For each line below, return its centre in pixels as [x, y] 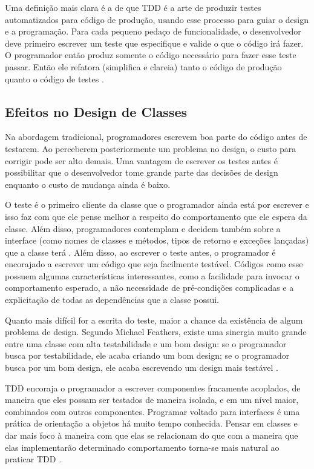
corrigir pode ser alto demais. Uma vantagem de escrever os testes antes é [141, 160]
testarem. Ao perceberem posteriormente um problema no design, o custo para [151, 148]
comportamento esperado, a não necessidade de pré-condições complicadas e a [149, 288]
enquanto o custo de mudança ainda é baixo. [88, 184]
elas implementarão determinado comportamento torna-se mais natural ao [142, 447]
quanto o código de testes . [54, 78]
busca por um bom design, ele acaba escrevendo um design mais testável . [142, 368]
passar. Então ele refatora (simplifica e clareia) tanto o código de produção [143, 66]
